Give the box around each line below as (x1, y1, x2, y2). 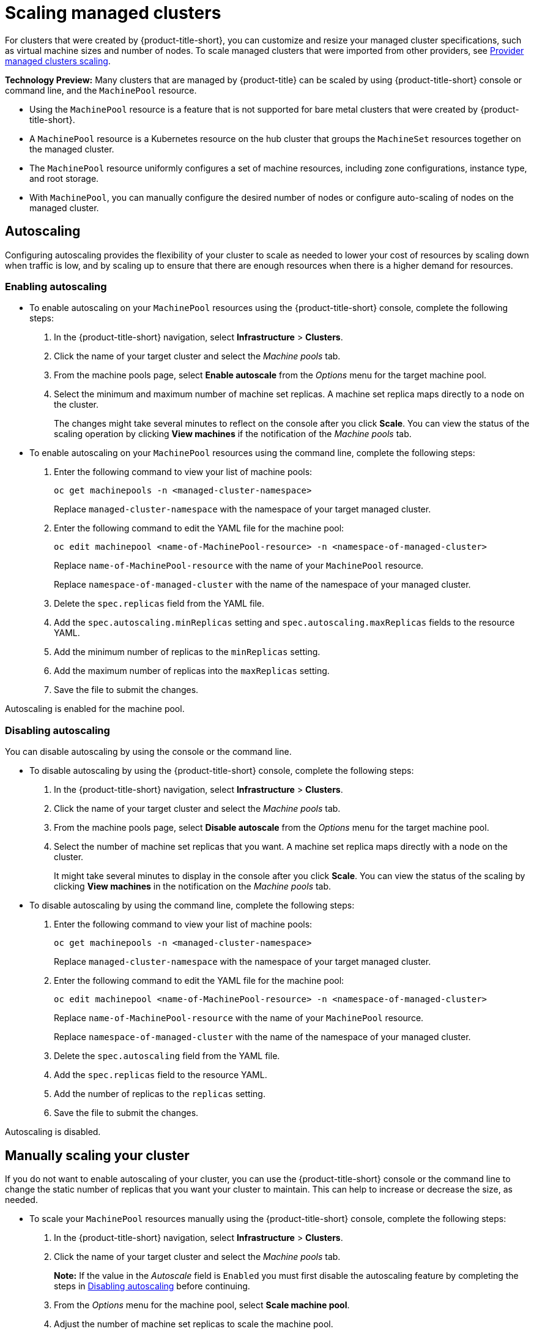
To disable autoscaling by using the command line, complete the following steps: (29, 900, 355, 911)
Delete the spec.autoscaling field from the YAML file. (54, 1051, 280, 1062)
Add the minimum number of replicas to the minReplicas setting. (54, 646, 321, 658)
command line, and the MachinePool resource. (5, 84, 197, 96)
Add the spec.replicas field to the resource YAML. (54, 1070, 267, 1081)
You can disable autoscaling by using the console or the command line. (5, 746, 292, 757)
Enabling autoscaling (5, 280, 107, 293)
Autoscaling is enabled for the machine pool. (5, 703, 185, 714)
